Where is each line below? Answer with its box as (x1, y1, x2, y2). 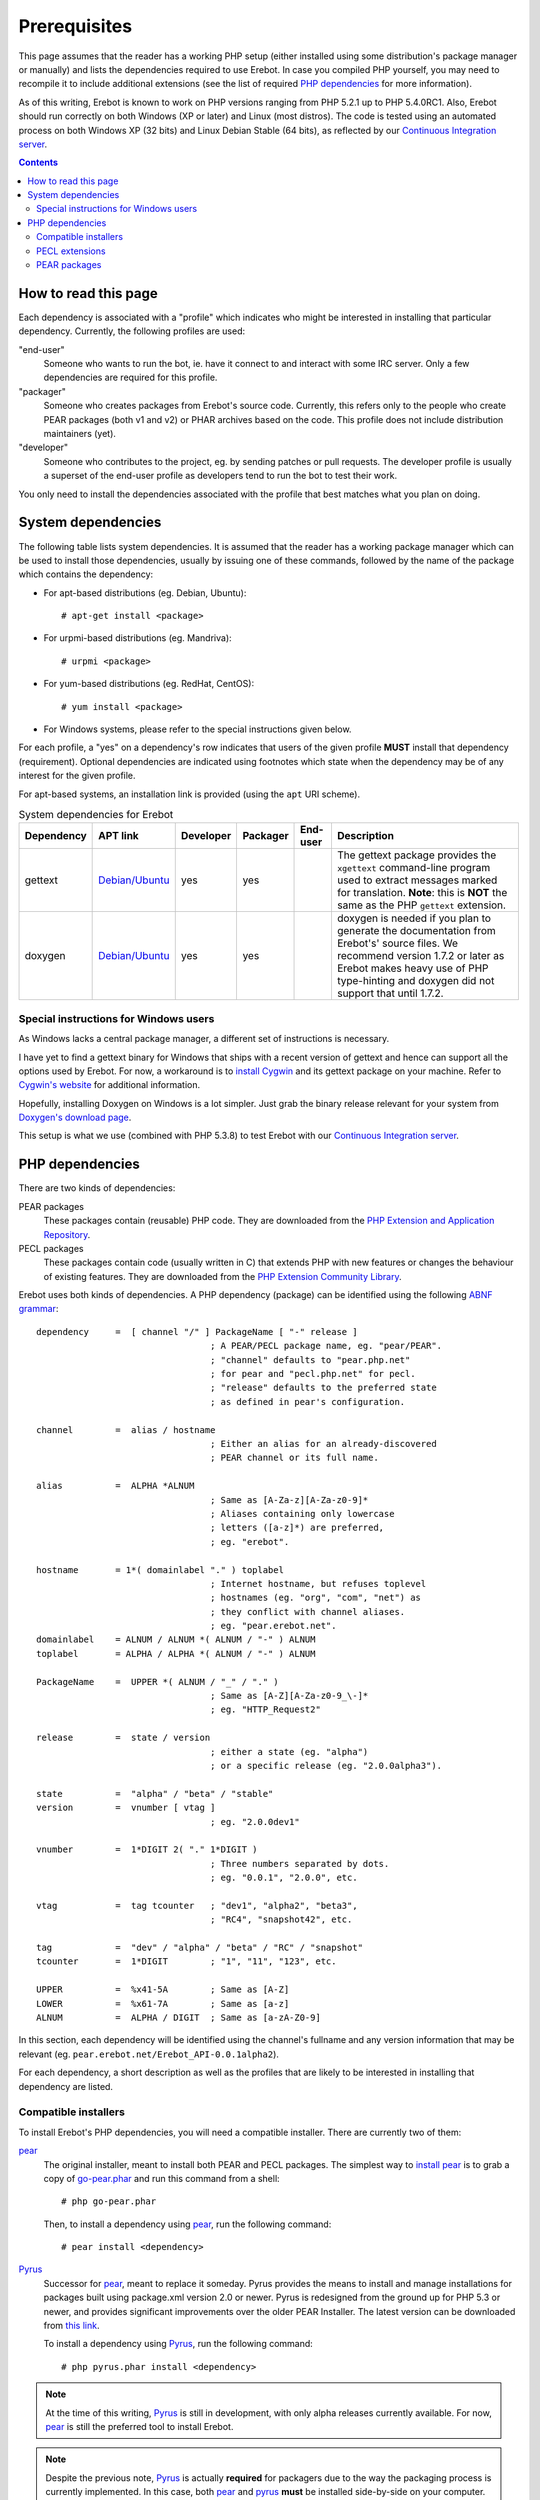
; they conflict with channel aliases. (210, 1606, 406, 1617)
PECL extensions (36, 245, 106, 257)
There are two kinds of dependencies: (18, 1182, 176, 1194)
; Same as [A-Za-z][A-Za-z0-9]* (210, 1494, 369, 1505)
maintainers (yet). (43, 428, 117, 440)
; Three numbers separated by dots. (210, 1858, 390, 1869)
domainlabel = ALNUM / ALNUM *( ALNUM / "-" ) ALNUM (36, 1634, 316, 1645)
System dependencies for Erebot (18, 808, 174, 822)
